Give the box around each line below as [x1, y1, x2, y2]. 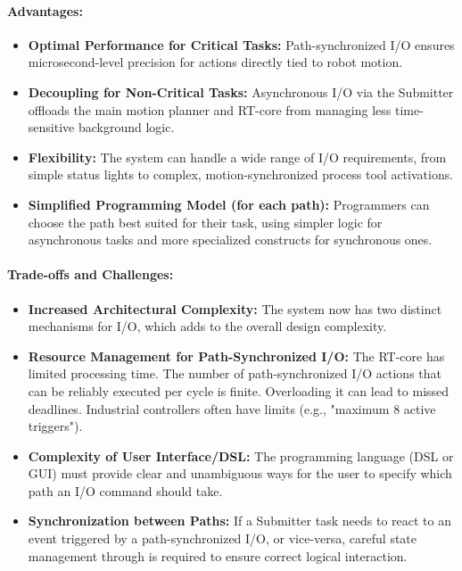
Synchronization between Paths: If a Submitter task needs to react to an [28, 511, 451, 530]
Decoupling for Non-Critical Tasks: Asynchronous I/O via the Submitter [28, 82, 454, 101]
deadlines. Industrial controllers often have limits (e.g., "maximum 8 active [28, 399, 436, 418]
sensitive [28, 118, 75, 137]
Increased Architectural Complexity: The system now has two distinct [28, 299, 442, 318]
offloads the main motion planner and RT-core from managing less [28, 100, 392, 119]
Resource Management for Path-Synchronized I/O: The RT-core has [28, 346, 445, 365]
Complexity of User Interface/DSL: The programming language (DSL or [28, 446, 454, 465]
